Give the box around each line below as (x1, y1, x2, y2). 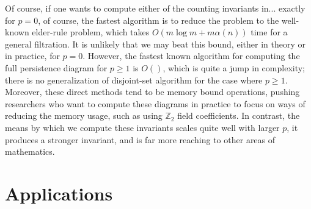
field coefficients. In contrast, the (177, 109, 300, 122)
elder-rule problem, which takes (32, 26, 150, 38)
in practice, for (5, 49, 60, 62)
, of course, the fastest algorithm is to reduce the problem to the (38, 13, 279, 26)
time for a (251, 26, 288, 38)
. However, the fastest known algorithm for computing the (82, 49, 300, 62)
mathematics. (5, 145, 55, 158)
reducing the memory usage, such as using (5, 109, 163, 122)
